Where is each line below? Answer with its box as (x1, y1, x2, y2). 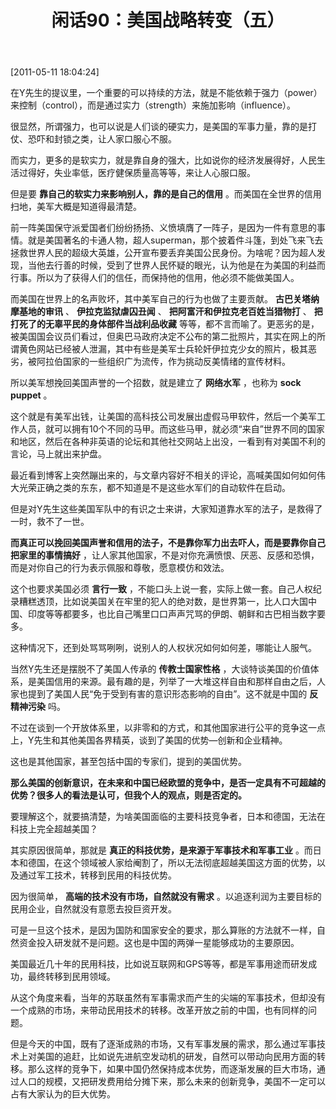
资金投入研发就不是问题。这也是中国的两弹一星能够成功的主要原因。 (18, 937, 300, 949)
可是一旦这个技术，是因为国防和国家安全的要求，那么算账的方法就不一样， (10, 924, 317, 936)
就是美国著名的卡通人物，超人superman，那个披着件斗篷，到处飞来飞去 (27, 234, 324, 246)
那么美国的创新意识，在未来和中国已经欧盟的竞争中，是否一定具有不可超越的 (10, 777, 326, 789)
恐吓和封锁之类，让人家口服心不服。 (27, 133, 177, 145)
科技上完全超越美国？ (10, 823, 98, 835)
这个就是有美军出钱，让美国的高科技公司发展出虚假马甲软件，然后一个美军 (10, 411, 317, 423)
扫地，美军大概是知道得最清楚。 (10, 201, 142, 213)
